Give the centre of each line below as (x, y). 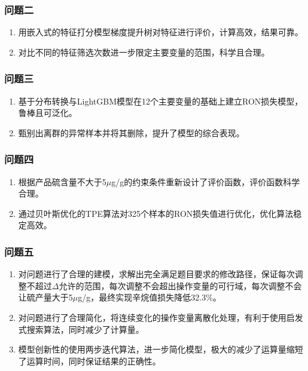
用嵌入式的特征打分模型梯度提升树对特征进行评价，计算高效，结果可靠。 (161, 32)
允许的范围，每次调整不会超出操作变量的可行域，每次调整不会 (180, 285)
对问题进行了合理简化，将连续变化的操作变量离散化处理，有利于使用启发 (161, 317)
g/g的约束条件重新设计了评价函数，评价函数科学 (206, 181)
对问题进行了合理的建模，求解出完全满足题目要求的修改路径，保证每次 (156, 274)
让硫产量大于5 (45, 297)
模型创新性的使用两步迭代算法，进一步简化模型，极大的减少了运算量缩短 (161, 349)
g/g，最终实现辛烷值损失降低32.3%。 (150, 297)
